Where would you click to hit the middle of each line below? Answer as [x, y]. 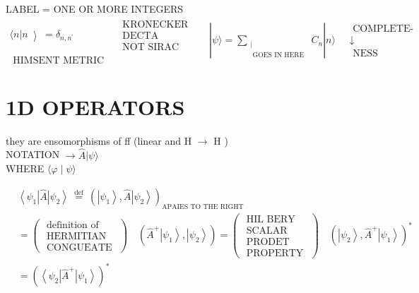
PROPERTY [275, 253]
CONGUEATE [79, 247]
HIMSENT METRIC [59, 60]
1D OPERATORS [95, 106]
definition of [72, 225]
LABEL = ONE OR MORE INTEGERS [95, 8]
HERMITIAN [76, 236]
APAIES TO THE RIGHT [203, 207]
